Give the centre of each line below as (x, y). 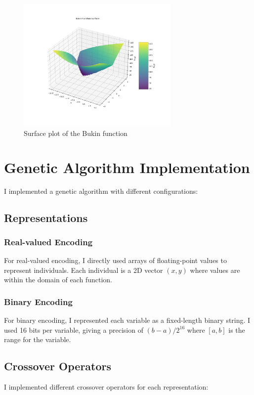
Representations (46, 217)
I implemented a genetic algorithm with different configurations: (101, 191)
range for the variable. (38, 339)
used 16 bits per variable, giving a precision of (74, 329)
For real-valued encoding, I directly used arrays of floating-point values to (115, 260)
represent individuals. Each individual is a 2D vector (84, 270)
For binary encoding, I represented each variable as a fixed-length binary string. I (127, 320)
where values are (215, 270)
